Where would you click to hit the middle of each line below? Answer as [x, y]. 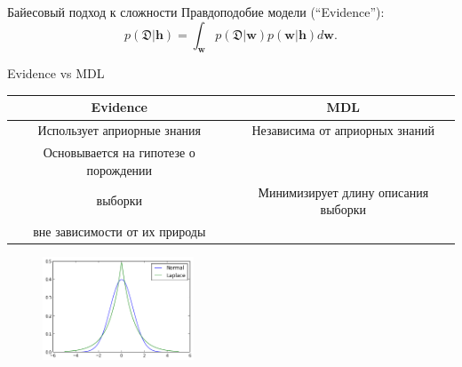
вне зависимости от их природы [119, 231]
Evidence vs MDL [56, 73]
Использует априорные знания [119, 130]
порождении [119, 169]
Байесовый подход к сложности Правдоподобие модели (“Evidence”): [196, 12]
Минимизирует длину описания [343, 191]
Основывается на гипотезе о [119, 152]
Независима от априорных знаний [343, 130]
